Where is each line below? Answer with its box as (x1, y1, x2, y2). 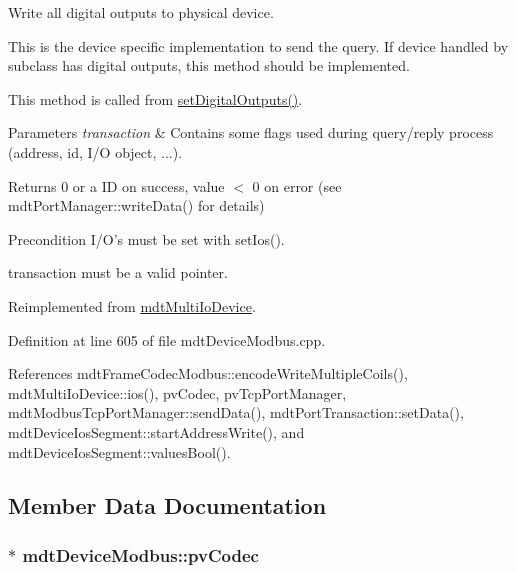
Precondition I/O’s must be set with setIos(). (8, 228, 285, 249)
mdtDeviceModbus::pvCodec (22, 542, 259, 567)
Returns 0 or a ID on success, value (8, 175, 225, 196)
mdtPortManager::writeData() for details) (8, 195, 265, 216)
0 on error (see (252, 175, 342, 196)
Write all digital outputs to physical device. (8, 2, 274, 22)
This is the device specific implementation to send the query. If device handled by (8, 35, 509, 56)
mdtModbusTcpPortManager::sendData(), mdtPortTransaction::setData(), (8, 402, 464, 423)
